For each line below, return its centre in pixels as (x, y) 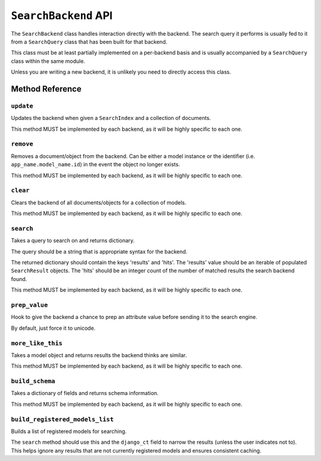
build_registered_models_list (62, 419)
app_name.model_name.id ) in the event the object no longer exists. (96, 165)
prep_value (29, 305)
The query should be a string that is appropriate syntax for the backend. (99, 251)
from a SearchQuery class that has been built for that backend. (89, 42)
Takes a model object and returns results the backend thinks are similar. (99, 355)
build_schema (33, 381)
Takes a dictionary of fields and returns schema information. (85, 393)
